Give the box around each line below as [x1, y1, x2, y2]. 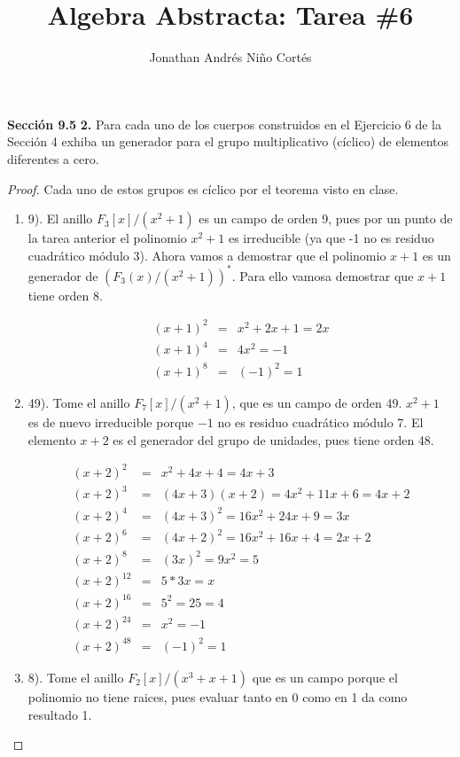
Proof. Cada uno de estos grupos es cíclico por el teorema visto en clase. [7, 179, 399, 198]
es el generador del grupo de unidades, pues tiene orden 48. [113, 430, 434, 449]
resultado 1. [27, 705, 92, 723]
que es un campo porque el [252, 667, 398, 686]
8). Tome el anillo [27, 667, 124, 686]
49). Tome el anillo [27, 393, 130, 411]
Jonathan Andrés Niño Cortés [149, 48, 312, 66]
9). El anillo [27, 209, 93, 228]
